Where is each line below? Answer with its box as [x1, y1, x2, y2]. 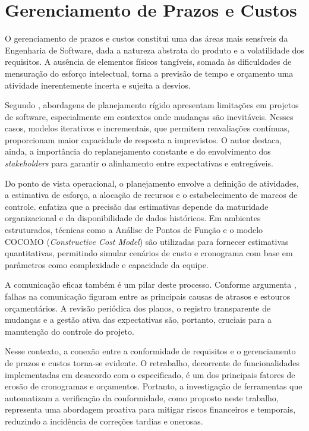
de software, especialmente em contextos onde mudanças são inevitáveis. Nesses [5, 110, 294, 122]
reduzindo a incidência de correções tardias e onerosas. [5, 414, 203, 427]
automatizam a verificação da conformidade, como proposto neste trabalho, [5, 391, 279, 404]
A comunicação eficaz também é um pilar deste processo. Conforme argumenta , [5, 278, 297, 291]
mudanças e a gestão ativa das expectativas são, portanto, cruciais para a [5, 313, 272, 326]
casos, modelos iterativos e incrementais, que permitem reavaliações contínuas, [5, 122, 290, 134]
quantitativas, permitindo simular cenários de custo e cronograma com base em [5, 247, 293, 259]
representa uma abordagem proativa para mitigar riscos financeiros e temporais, [5, 403, 296, 416]
